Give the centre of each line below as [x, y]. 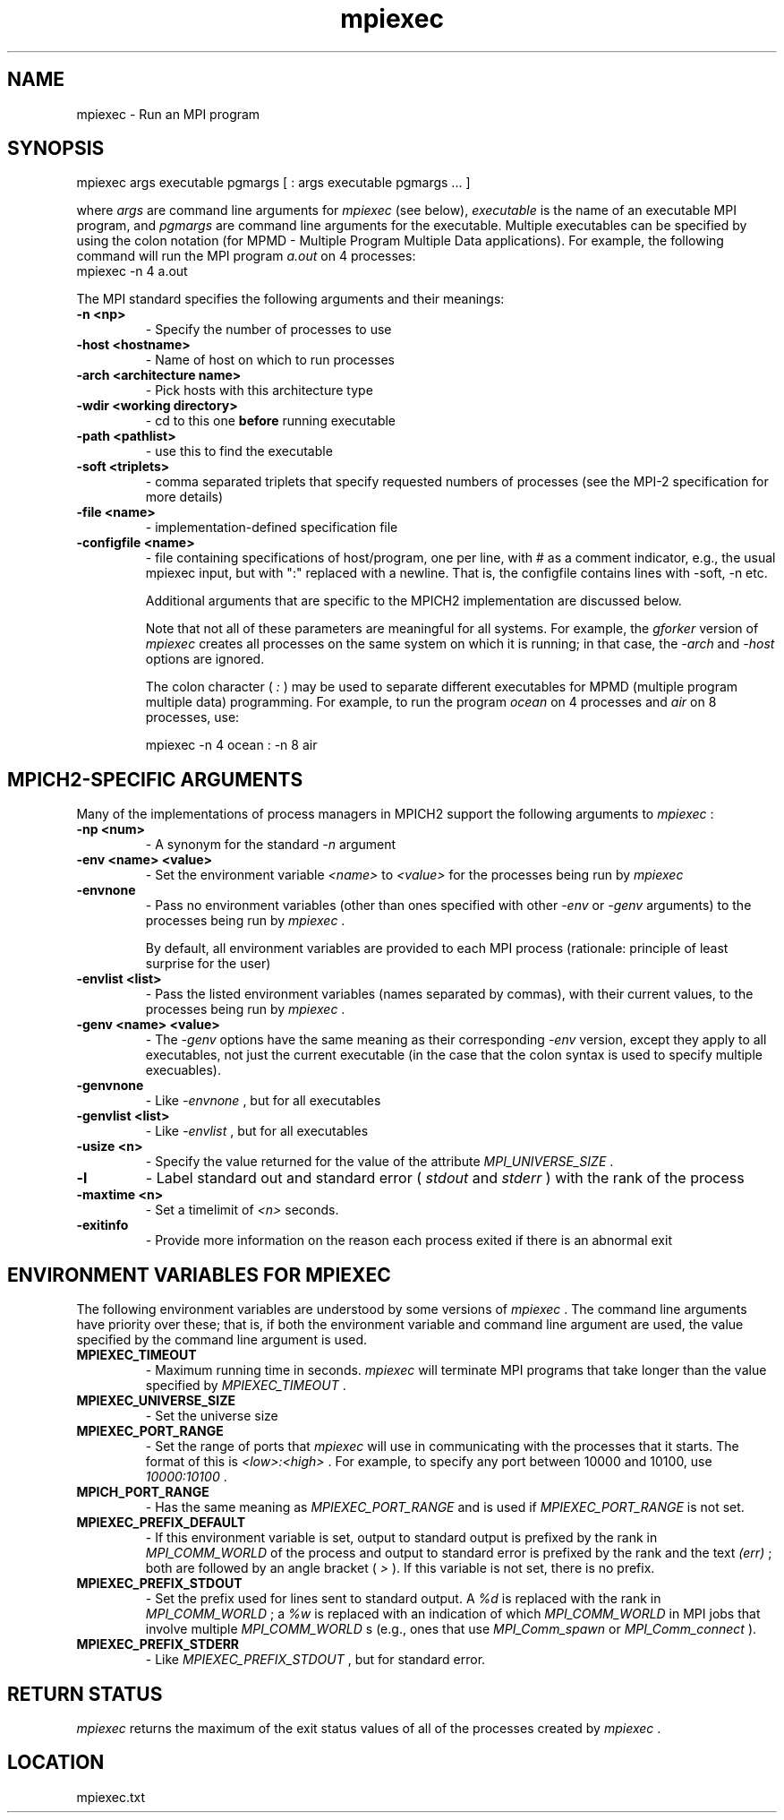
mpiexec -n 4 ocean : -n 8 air [231, 745]
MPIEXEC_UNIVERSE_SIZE [156, 1401]
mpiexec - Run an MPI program [168, 114]
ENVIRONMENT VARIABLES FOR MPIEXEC [199, 1275]
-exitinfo [102, 1225]
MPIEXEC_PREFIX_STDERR [158, 1644]
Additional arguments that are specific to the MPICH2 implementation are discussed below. [413, 601]
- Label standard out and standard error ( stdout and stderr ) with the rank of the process [445, 1178]
